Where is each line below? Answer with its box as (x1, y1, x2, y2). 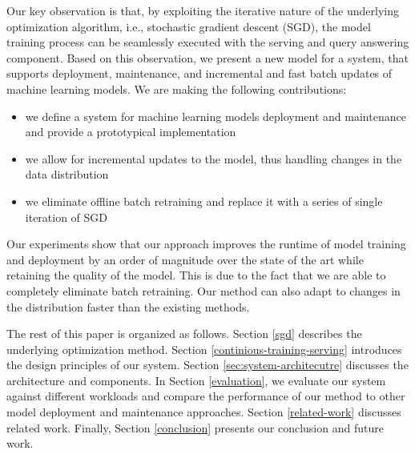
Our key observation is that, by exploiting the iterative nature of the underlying (6, 2, 400, 18)
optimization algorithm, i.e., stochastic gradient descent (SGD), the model (6, 18, 371, 34)
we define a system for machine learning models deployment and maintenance (25, 107, 406, 124)
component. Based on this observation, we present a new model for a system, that (6, 49, 409, 66)
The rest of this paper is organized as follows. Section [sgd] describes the (6, 325, 362, 342)
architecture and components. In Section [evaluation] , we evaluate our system (6, 372, 386, 388)
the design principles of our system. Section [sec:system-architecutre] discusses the (6, 356, 409, 373)
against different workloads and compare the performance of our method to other (6, 388, 405, 404)
